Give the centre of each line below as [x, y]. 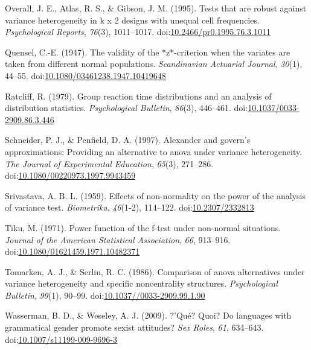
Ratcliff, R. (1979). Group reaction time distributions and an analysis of [138, 96]
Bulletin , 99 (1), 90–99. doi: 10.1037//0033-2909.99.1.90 [105, 295]
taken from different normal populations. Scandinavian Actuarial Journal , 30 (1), [154, 64]
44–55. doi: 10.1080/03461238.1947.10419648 [85, 75]
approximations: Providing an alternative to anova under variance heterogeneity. [154, 151]
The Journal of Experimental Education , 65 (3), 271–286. [109, 163]
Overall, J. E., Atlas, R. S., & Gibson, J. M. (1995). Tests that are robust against [156, 8]
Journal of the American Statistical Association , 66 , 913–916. [118, 239]
